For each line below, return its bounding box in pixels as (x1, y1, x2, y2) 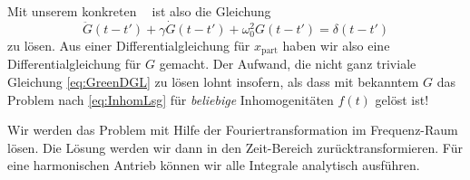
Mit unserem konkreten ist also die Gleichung (7, 2, 271, 20)
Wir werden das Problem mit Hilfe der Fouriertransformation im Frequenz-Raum (7, 120, 458, 139)
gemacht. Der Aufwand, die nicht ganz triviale (159, 54, 416, 73)
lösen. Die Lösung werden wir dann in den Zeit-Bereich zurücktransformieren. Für (7, 137, 463, 156)
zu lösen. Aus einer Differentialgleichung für (7, 35, 250, 54)
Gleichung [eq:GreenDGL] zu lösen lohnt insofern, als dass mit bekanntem (7, 72, 419, 91)
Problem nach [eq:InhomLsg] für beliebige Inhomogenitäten (7, 90, 334, 109)
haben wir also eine (282, 35, 390, 54)
